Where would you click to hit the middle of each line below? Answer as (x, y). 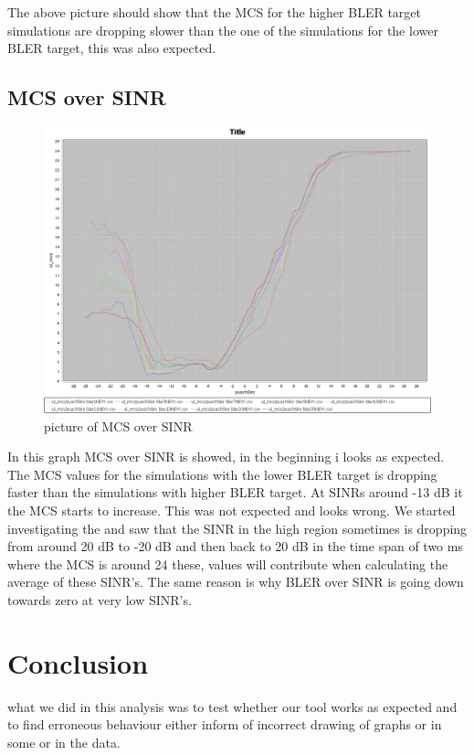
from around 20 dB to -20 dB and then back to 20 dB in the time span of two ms (235, 546)
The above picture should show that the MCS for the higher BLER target (214, 12)
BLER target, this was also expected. (112, 48)
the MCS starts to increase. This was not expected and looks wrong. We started (232, 510)
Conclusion (78, 662)
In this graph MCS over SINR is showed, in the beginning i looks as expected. (226, 457)
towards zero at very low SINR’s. (100, 599)
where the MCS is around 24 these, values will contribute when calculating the (228, 564)
